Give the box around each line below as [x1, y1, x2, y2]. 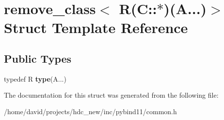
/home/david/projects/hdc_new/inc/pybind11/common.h [4, 106, 177, 116]
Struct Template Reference [4, 17, 188, 37]
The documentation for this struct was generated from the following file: [4, 90, 219, 100]
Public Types [4, 51, 72, 66]
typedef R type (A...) [4, 73, 66, 84]
